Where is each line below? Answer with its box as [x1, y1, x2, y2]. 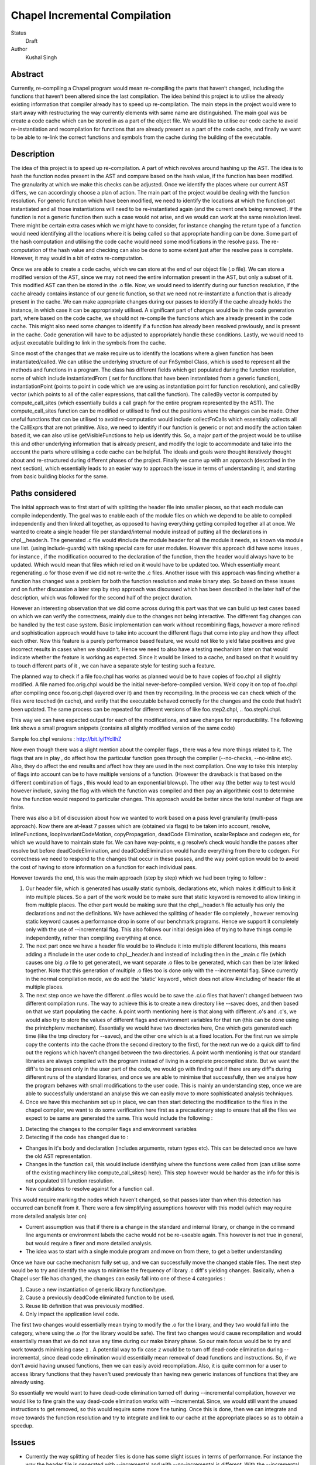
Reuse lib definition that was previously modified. [25, 1302, 145, 1309]
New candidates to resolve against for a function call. [25, 1185, 154, 1193]
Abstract [11, 69, 44, 79]
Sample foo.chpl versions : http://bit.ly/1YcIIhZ [11, 735, 122, 742]
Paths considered [11, 488, 77, 498]
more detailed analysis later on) [11, 1212, 87, 1219]
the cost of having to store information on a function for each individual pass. [11, 863, 197, 870]
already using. [11, 1379, 45, 1386]
